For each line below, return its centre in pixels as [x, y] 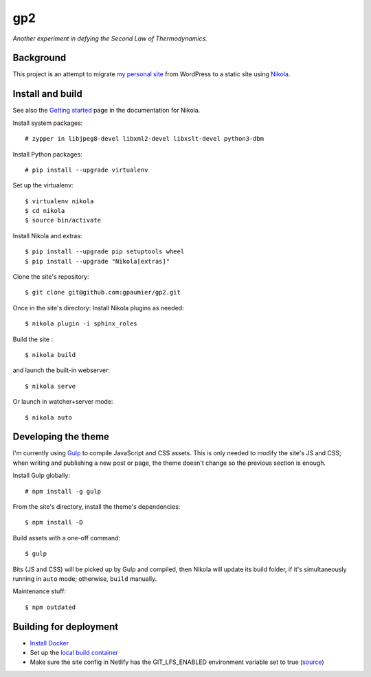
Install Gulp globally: [41, 475]
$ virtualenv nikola [59, 201]
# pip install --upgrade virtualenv [87, 170]
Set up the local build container [74, 653]
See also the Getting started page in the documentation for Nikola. [106, 111]
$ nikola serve [50, 386]
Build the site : [33, 339]
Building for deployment [66, 627]
